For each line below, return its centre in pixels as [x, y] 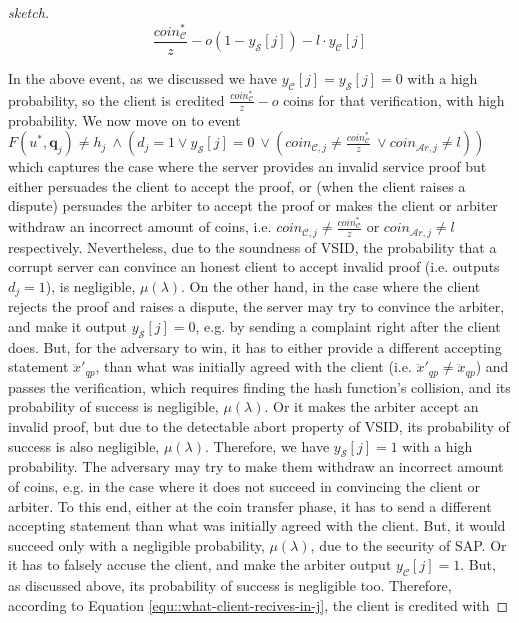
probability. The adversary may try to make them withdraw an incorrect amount [256, 466]
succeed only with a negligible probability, [136, 544]
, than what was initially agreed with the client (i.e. [253, 366]
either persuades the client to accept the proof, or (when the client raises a [237, 185]
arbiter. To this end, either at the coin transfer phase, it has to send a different [250, 505]
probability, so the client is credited [116, 99]
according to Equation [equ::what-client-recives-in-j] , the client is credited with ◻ [258, 604]
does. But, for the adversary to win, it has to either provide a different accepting [255, 346]
